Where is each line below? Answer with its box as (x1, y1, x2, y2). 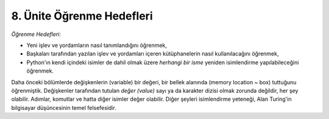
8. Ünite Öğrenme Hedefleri (11, 9, 153, 23)
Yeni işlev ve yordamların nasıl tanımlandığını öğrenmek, (26, 41, 168, 49)
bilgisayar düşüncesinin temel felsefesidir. (11, 104, 117, 111)
